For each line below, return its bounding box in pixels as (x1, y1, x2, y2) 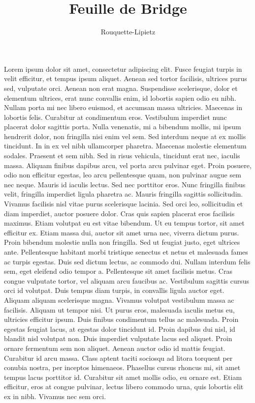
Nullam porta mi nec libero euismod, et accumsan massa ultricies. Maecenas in (4, 102, 242, 113)
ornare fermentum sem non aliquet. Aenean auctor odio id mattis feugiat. (4, 343, 225, 353)
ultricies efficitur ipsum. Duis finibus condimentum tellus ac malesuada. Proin (4, 314, 239, 324)
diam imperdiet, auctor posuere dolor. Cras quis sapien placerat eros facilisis (4, 208, 235, 218)
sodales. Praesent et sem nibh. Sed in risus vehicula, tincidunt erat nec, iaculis (4, 150, 240, 161)
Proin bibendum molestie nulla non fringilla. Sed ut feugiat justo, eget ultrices (4, 237, 240, 247)
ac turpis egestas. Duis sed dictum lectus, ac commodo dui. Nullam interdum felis (4, 256, 251, 266)
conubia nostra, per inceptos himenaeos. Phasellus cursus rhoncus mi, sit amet (4, 362, 241, 373)
